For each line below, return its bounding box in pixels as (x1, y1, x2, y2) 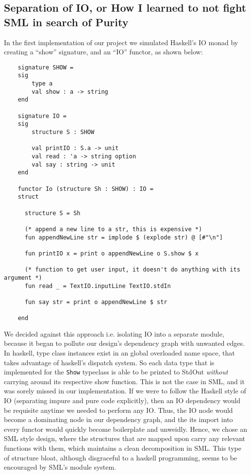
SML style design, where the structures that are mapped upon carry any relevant (4, 433, 245, 443)
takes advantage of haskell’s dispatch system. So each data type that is (4, 357, 215, 367)
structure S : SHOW (32, 129, 95, 136)
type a (32, 80, 53, 87)
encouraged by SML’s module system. (4, 462, 117, 472)
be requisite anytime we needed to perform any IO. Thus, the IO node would (4, 405, 233, 415)
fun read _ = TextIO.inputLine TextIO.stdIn (24, 282, 171, 289)
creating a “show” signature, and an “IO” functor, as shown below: (4, 47, 203, 57)
